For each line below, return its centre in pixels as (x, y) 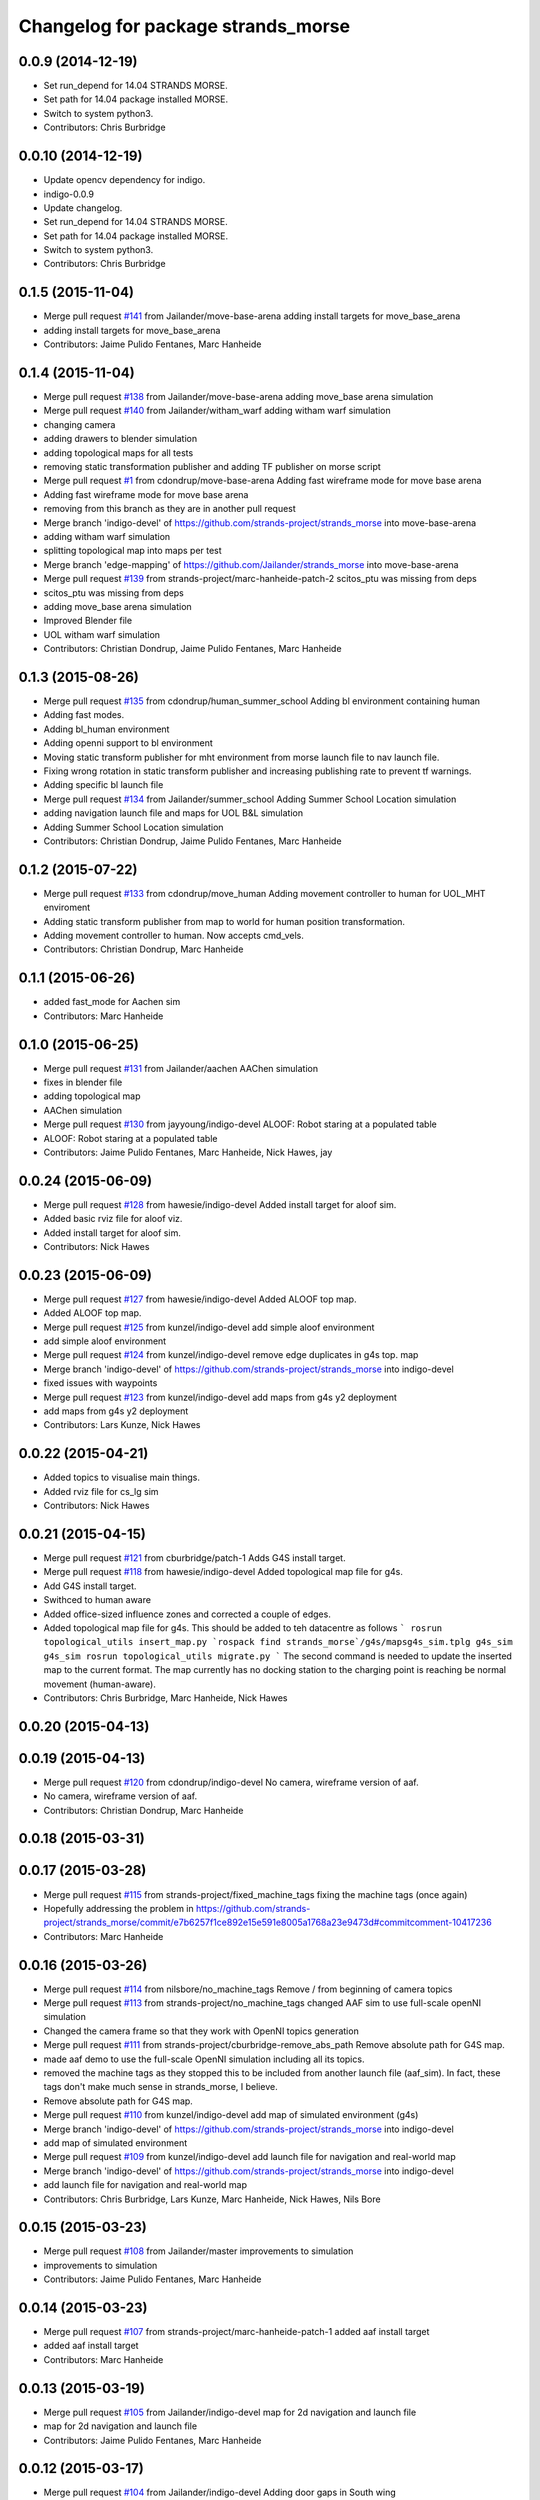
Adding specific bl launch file (103, 785)
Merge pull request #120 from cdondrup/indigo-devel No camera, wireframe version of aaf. (231, 1782)
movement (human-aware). (100, 1684)
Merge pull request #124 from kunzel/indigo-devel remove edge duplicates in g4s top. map (231, 1355)
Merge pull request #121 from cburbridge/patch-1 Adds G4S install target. (194, 1558)
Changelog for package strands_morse (184, 26)
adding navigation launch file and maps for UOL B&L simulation (173, 813)
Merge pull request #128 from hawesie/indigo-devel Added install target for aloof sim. (220, 1204)
